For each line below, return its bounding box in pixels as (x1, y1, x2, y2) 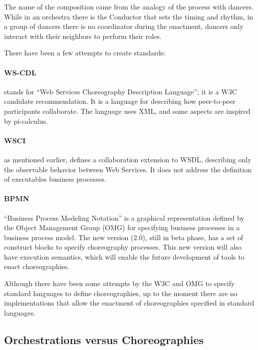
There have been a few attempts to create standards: (4, 47, 166, 58)
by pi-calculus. (4, 115, 48, 126)
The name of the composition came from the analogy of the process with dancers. (4, 1, 254, 11)
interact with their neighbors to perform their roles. (4, 30, 162, 41)
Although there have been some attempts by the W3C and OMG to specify (4, 278, 235, 289)
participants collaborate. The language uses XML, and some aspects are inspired (4, 105, 251, 116)
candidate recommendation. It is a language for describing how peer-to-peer (4, 96, 236, 106)
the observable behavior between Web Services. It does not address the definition (4, 164, 252, 174)
